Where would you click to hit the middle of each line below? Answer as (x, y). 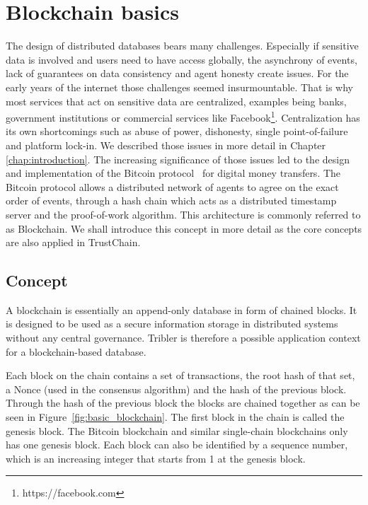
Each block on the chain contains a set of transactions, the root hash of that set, (180, 375)
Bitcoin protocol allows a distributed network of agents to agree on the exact (172, 186)
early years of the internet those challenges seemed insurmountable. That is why (179, 87)
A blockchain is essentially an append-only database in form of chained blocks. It (182, 309)
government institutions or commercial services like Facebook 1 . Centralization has (183, 116)
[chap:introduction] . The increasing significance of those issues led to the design (178, 159)
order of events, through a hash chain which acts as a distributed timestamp (171, 201)
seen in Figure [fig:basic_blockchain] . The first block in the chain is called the (175, 417)
